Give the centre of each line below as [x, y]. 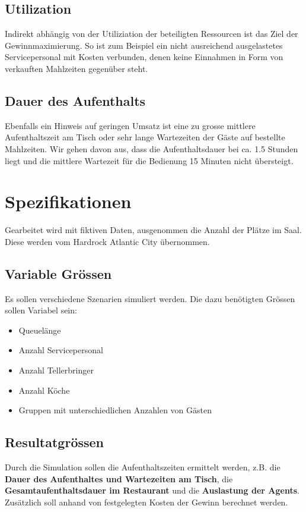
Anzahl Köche [44, 390]
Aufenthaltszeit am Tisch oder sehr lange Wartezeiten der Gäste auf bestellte [145, 137]
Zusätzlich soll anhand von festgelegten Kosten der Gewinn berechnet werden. [146, 502]
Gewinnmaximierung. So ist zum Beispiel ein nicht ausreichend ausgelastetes [144, 45]
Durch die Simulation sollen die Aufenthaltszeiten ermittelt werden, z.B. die [143, 467]
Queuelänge [40, 330]
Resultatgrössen [55, 442]
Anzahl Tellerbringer [56, 370]
